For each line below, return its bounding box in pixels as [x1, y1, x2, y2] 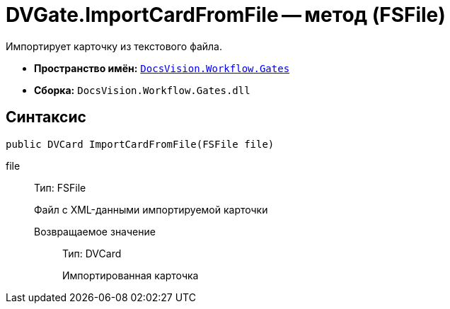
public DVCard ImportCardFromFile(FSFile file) [6, 138, 275, 150]
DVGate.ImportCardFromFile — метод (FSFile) [6, 3, 446, 27]
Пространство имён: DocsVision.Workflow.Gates [34, 62, 290, 74]
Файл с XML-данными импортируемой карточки [34, 203, 268, 216]
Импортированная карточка [62, 269, 199, 281]
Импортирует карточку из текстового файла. [6, 40, 222, 52]
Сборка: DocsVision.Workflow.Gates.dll [34, 83, 250, 96]
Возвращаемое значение [34, 225, 156, 238]
